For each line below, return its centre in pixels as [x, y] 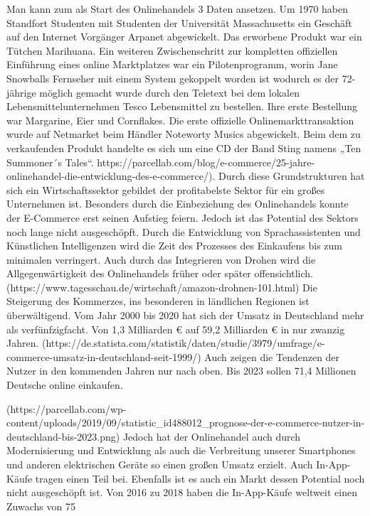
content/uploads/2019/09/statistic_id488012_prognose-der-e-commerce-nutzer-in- [186, 423]
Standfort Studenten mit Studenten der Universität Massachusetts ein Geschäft [179, 22]
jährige [21, 92]
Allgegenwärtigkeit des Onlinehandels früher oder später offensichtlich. [160, 273]
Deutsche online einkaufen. [65, 385]
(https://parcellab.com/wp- [67, 408]
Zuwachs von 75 [41, 506]
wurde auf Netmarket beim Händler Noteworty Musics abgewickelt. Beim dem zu [184, 134]
